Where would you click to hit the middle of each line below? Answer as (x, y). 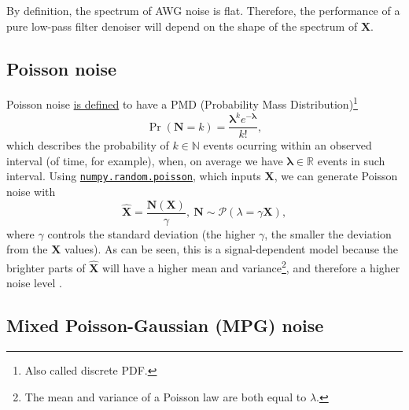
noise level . (34, 283)
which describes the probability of (88, 145)
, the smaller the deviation (328, 233)
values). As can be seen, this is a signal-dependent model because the (232, 249)
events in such (351, 160)
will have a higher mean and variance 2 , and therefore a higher (251, 266)
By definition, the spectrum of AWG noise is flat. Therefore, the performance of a (203, 10)
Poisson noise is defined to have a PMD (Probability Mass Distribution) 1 (182, 103)
